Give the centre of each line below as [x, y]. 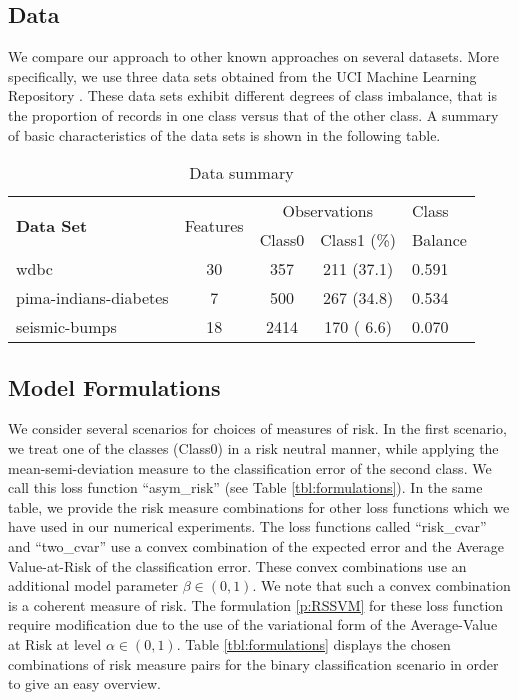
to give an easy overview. [84, 683]
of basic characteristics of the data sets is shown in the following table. [224, 134]
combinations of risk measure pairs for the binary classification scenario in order [253, 663]
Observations [328, 211]
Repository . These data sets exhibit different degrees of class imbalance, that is [252, 95]
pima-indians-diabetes [92, 298]
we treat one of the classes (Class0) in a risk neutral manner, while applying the [253, 447]
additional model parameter [93, 585]
